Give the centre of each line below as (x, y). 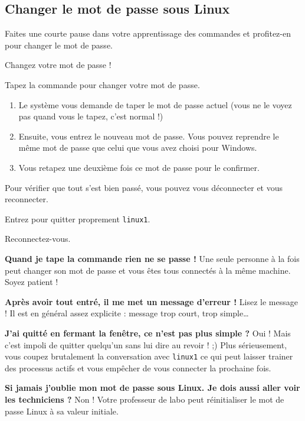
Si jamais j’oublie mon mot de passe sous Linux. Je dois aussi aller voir (152, 388)
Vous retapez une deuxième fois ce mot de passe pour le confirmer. (139, 167)
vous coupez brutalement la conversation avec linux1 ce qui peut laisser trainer (149, 356)
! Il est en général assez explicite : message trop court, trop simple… (127, 313)
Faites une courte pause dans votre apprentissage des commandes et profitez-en (148, 33)
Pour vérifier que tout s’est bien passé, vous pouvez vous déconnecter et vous (144, 187)
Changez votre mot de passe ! (58, 65)
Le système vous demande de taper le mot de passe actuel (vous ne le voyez (155, 104)
